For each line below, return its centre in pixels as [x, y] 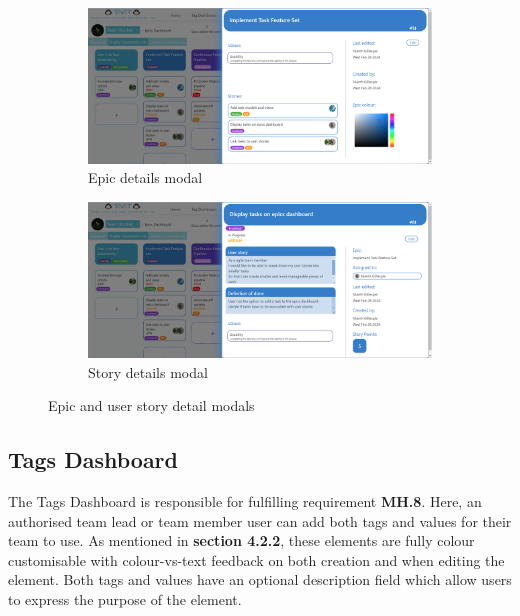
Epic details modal [145, 177]
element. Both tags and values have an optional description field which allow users [260, 579]
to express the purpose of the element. [125, 598]
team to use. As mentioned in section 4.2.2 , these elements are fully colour [241, 540]
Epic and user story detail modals [151, 405]
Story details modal [148, 371]
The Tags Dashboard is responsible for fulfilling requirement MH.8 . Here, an [245, 500]
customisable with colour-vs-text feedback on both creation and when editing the [256, 559]
